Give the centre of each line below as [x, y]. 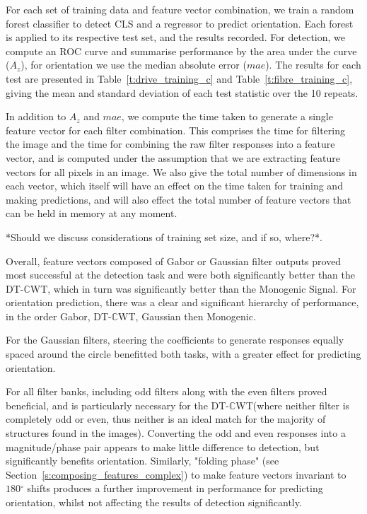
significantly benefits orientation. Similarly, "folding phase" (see [142, 461]
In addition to [36, 116]
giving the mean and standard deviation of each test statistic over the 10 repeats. [182, 92]
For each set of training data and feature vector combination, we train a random [180, 9]
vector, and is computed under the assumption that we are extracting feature [173, 157]
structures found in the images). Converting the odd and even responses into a [176, 433]
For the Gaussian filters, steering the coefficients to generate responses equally [175, 340]
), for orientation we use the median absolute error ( [134, 65]
